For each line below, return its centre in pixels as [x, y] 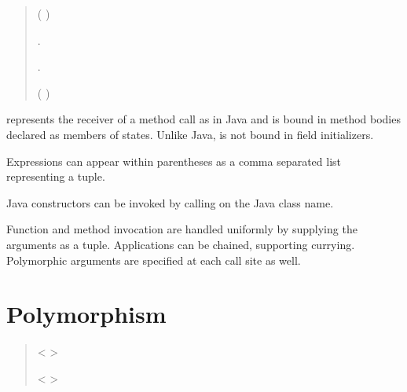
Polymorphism [86, 314]
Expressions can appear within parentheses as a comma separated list [174, 161]
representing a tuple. [56, 176]
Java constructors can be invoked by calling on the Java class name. [170, 202]
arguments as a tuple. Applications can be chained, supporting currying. [181, 244]
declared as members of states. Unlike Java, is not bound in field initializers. [190, 134]
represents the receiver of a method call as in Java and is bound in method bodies [203, 119]
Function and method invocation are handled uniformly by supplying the [182, 229]
